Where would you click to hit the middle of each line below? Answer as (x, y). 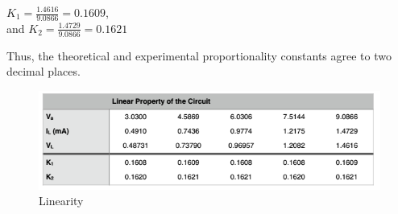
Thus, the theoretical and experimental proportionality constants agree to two (199, 55)
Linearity (61, 201)
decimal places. (44, 71)
